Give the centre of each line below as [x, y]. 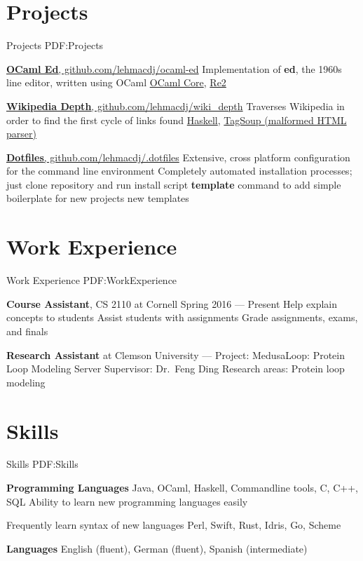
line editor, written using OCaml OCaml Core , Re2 [116, 82]
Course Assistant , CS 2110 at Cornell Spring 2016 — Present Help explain [172, 303]
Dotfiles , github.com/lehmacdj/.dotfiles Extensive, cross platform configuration [178, 157]
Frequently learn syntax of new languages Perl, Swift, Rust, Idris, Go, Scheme [174, 525]
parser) [21, 134]
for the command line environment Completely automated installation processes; [179, 171]
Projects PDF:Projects [55, 45]
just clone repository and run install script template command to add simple [174, 184]
